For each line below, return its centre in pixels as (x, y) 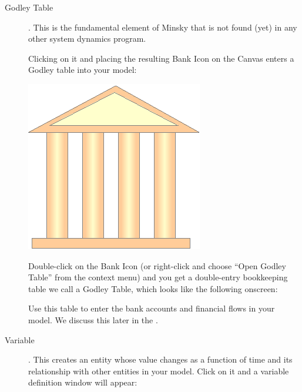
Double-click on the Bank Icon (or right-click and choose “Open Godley (157, 265)
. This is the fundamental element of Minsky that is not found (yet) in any (163, 27)
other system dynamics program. (87, 38)
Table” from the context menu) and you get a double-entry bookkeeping (158, 277)
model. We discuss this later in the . (93, 319)
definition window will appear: (83, 382)
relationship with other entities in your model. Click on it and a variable (159, 371)
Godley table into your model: (83, 70)
